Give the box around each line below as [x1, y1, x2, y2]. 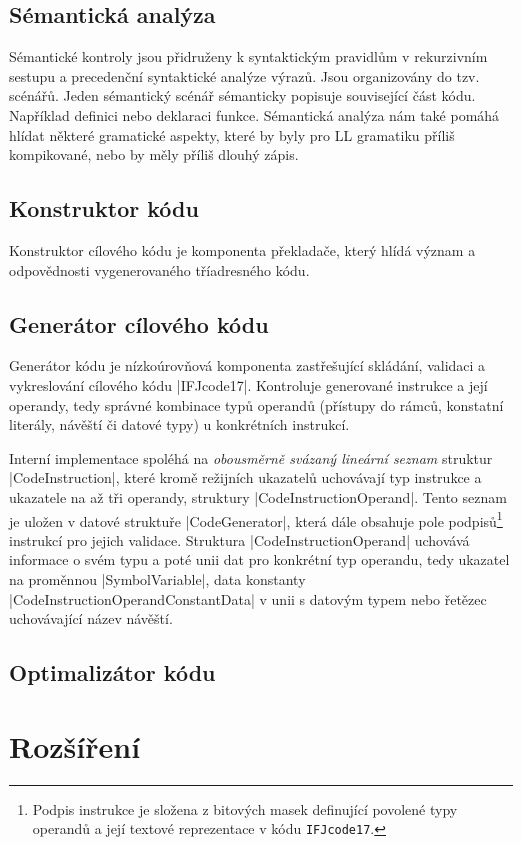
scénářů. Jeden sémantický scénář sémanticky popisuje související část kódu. [9, 85, 476, 106]
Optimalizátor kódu [9, 657, 216, 688]
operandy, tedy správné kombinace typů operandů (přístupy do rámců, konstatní [9, 394, 504, 415]
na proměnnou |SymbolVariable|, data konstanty [9, 568, 306, 589]
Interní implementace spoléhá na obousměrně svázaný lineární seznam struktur [9, 447, 493, 468]
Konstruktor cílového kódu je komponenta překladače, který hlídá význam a [9, 239, 476, 260]
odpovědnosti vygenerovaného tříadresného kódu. [9, 259, 310, 280]
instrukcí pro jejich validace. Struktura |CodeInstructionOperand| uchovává [9, 529, 470, 550]
